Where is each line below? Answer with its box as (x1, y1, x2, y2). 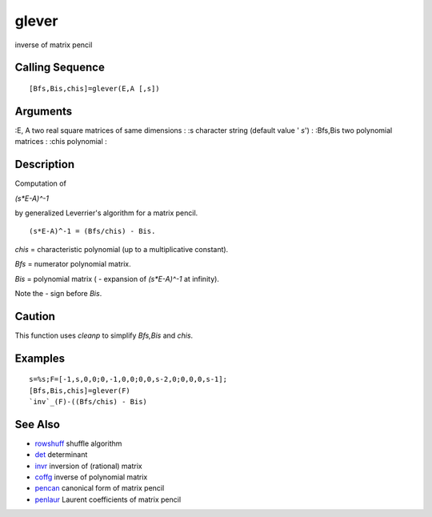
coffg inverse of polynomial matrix (34, 472, 148, 482)
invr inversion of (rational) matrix (34, 461, 143, 471)
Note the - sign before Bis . (14, 288, 102, 298)
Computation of (14, 178, 67, 188)
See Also (14, 417, 60, 431)
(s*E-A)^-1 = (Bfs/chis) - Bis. (29, 226, 156, 236)
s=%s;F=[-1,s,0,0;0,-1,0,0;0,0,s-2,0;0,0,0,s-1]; (29, 375, 228, 384)
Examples (14, 351, 66, 365)
